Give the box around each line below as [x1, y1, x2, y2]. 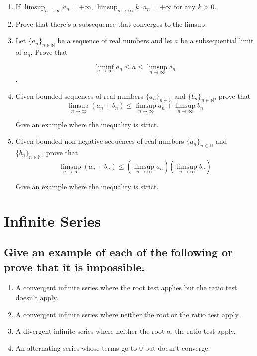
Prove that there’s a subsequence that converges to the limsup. [15, 18, 207, 29]
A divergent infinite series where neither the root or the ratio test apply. [15, 326, 236, 336]
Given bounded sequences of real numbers [15, 90, 144, 101]
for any [174, 1, 196, 11]
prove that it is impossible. [4, 259, 145, 274]
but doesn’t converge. [145, 342, 210, 353]
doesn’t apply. [15, 292, 59, 302]
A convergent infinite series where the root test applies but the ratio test [15, 282, 237, 293]
